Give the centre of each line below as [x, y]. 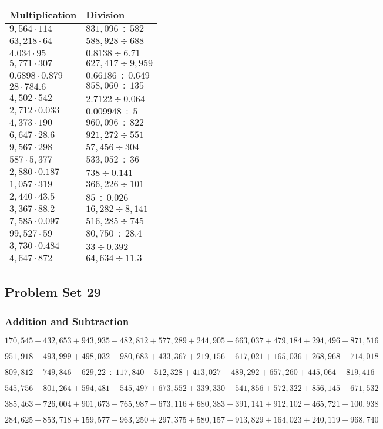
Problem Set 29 [53, 292]
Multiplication [43, 14]
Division [105, 14]
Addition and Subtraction [67, 321]
